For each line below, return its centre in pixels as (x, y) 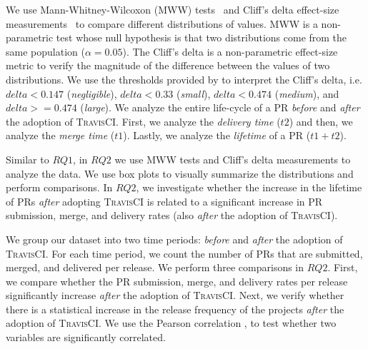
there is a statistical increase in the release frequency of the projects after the (175, 309)
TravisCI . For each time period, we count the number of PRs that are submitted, (184, 253)
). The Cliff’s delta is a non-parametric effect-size (230, 51)
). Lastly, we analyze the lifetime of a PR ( (217, 135)
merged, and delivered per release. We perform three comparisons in (155, 267)
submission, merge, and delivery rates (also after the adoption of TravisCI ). (172, 215)
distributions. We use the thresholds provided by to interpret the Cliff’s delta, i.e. (184, 79)
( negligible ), (92, 93)
